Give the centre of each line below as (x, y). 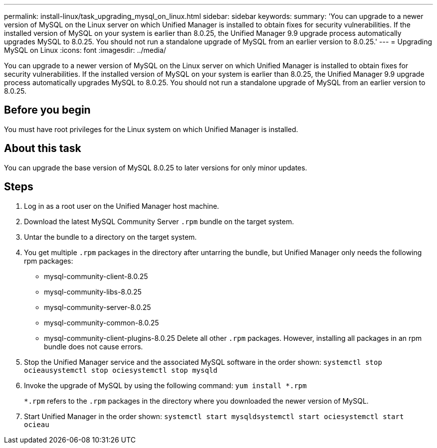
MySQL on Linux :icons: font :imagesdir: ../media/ (85, 50)
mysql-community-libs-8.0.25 (93, 292)
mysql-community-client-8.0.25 (96, 276)
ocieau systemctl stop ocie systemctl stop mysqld (121, 370)
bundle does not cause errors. (94, 346)
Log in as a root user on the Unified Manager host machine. (122, 206)
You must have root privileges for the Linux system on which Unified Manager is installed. (151, 129)
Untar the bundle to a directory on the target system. (110, 237)
